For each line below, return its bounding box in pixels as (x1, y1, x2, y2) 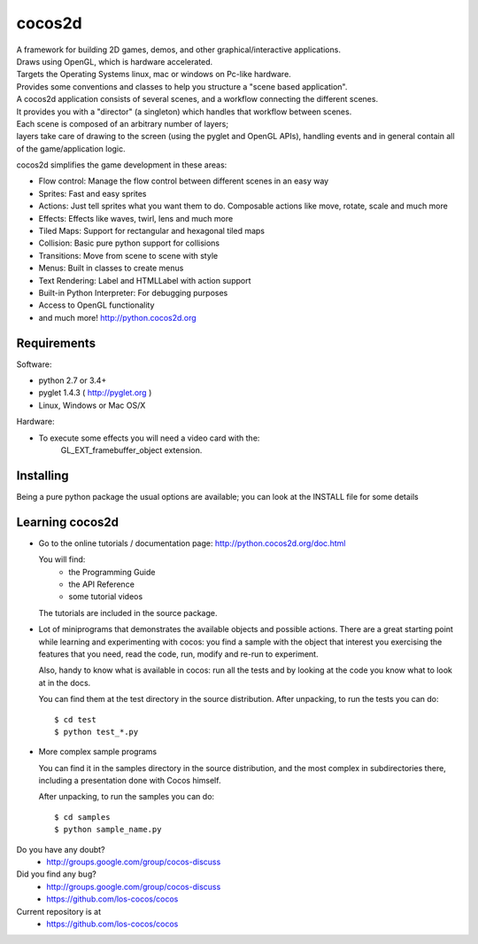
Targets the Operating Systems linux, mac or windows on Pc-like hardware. (16, 69, 291, 80)
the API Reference (68, 579, 135, 589)
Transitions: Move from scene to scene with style (38, 250, 219, 261)
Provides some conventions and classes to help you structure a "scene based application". (16, 81, 348, 92)
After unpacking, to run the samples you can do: (38, 792, 215, 802)
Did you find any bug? (16, 869, 96, 879)
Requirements (16, 335, 96, 350)
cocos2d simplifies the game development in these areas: (16, 160, 227, 170)
